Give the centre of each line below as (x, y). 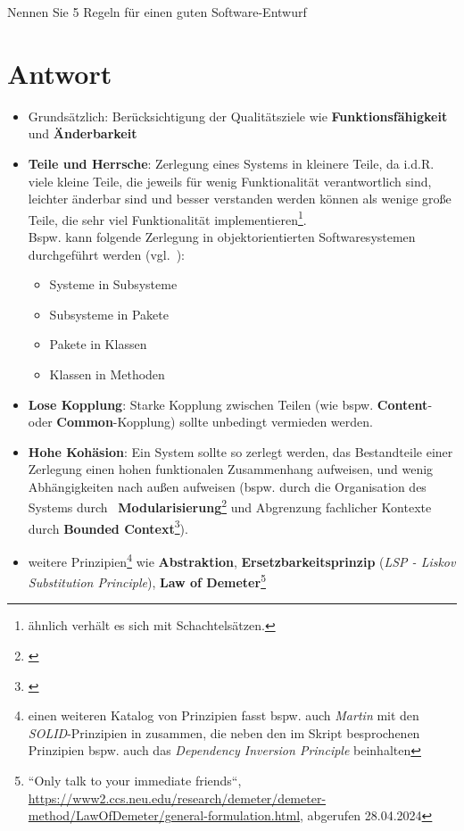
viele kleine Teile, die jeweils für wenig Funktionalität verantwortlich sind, (230, 181)
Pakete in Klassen (98, 344)
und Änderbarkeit (83, 133)
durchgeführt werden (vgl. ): (106, 254)
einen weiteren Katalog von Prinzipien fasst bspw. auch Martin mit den (224, 715)
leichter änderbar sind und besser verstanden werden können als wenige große (240, 199)
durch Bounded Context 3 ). (108, 527)
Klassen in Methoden (107, 374)
